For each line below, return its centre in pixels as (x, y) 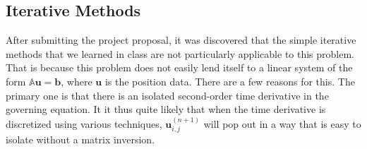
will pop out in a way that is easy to (282, 123)
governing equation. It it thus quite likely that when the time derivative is (166, 109)
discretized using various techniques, (84, 123)
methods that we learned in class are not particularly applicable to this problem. (180, 53)
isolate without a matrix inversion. (80, 139)
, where (77, 81)
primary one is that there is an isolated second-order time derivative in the (167, 95)
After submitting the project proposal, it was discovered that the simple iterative (181, 40)
